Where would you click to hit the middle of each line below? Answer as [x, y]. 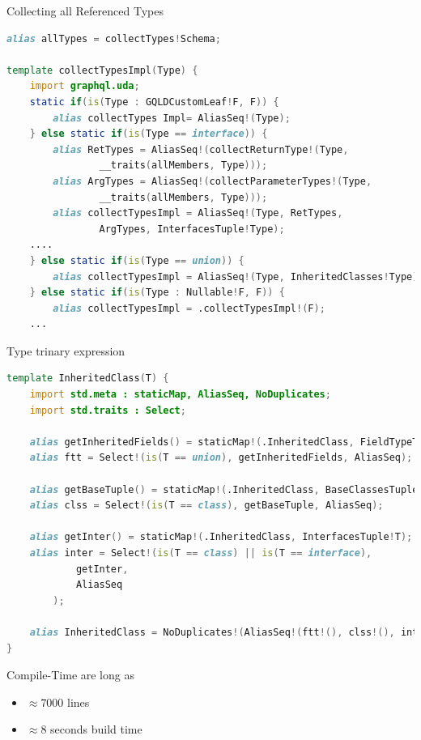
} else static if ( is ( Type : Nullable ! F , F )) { [157, 293]
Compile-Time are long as [70, 675]
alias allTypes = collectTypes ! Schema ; [114, 38]
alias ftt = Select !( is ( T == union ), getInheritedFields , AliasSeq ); [221, 458]
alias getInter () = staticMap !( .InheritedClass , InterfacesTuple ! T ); [221, 537]
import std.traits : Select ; [108, 410]
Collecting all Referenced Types [85, 11]
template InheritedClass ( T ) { [88, 379]
